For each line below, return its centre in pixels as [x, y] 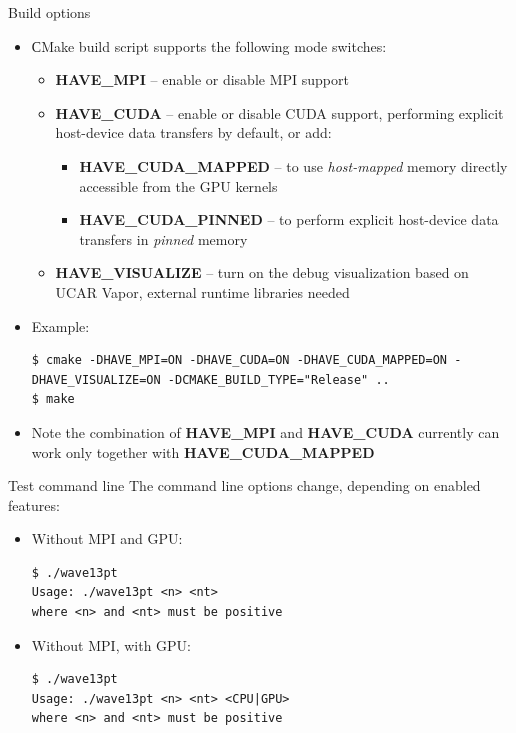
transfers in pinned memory [163, 238]
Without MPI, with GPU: [111, 644]
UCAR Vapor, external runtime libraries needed [202, 291]
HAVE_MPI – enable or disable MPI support [202, 79]
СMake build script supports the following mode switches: [209, 45]
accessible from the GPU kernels [178, 185]
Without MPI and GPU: [107, 538]
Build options [49, 12]
